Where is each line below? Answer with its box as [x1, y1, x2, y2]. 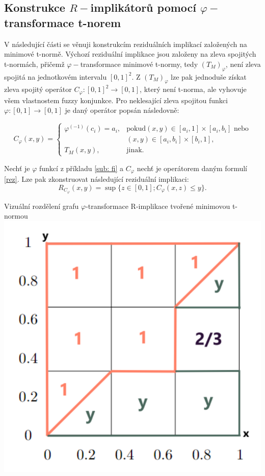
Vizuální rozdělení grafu [4, 200, 79, 211]
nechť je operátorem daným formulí [137, 162, 247, 173]
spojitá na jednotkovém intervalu [4, 71, 107, 82]
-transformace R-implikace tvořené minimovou [86, 200, 230, 211]
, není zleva [225, 58, 261, 69]
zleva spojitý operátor [4, 84, 72, 94]
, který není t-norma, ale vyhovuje [140, 84, 247, 94]
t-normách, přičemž [4, 58, 65, 69]
